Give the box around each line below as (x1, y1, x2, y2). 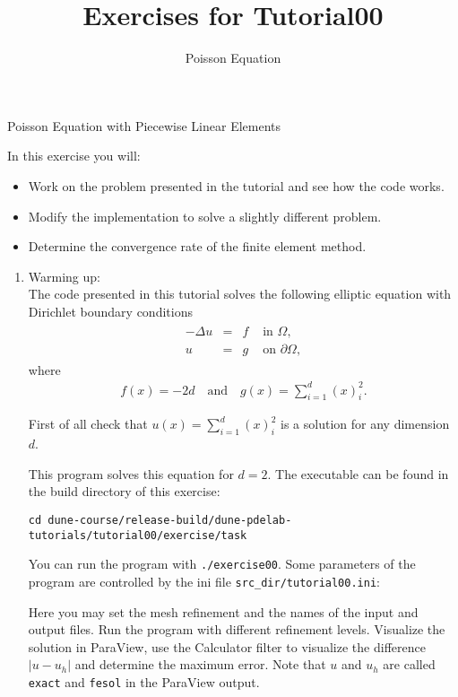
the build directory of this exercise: (28, 482, 220, 501)
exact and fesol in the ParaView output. (28, 673, 260, 692)
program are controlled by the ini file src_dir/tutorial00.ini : (28, 572, 380, 591)
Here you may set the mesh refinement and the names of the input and (28, 602, 419, 621)
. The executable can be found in (267, 464, 449, 483)
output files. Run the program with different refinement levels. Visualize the (28, 620, 445, 639)
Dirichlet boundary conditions (28, 301, 193, 320)
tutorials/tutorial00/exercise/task (28, 528, 247, 542)
